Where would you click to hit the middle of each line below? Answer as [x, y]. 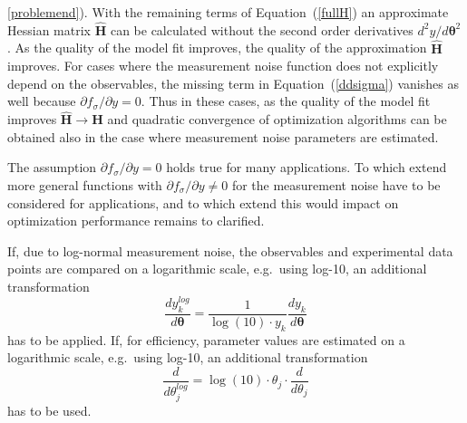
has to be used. [49, 410]
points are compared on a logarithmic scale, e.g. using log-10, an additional [217, 269]
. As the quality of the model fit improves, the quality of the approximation [217, 48]
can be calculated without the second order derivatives [262, 29]
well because [42, 101]
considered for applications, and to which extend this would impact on [203, 202]
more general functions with [85, 185]
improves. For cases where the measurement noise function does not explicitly [223, 66]
